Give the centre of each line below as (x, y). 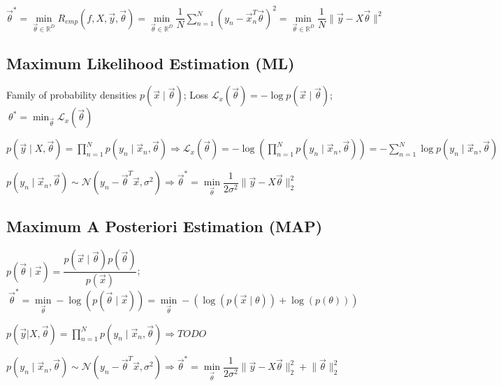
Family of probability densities (72, 95)
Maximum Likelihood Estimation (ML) (151, 63)
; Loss (196, 95)
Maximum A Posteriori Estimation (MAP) (165, 226)
